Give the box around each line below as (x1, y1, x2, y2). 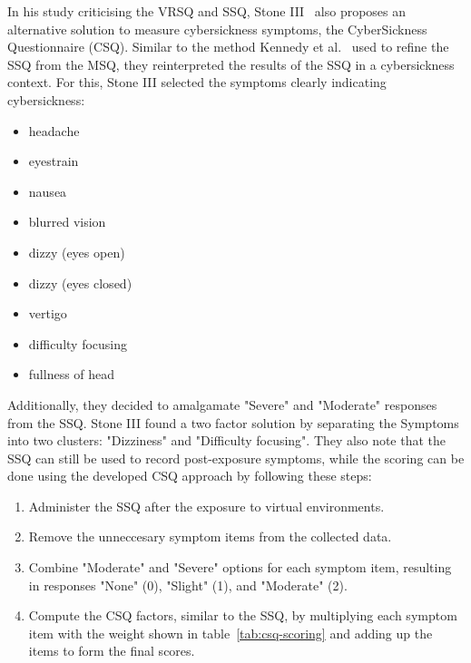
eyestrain (28, 151, 79, 171)
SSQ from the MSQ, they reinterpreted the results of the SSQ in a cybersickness (7, 54, 455, 73)
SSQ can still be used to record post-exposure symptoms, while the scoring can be (7, 448, 465, 467)
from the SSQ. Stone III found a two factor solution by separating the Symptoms (7, 413, 459, 432)
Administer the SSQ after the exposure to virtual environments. (28, 496, 385, 515)
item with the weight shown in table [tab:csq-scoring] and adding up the (28, 623, 433, 642)
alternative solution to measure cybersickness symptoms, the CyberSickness (7, 19, 427, 38)
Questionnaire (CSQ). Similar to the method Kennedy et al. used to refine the (7, 37, 449, 56)
